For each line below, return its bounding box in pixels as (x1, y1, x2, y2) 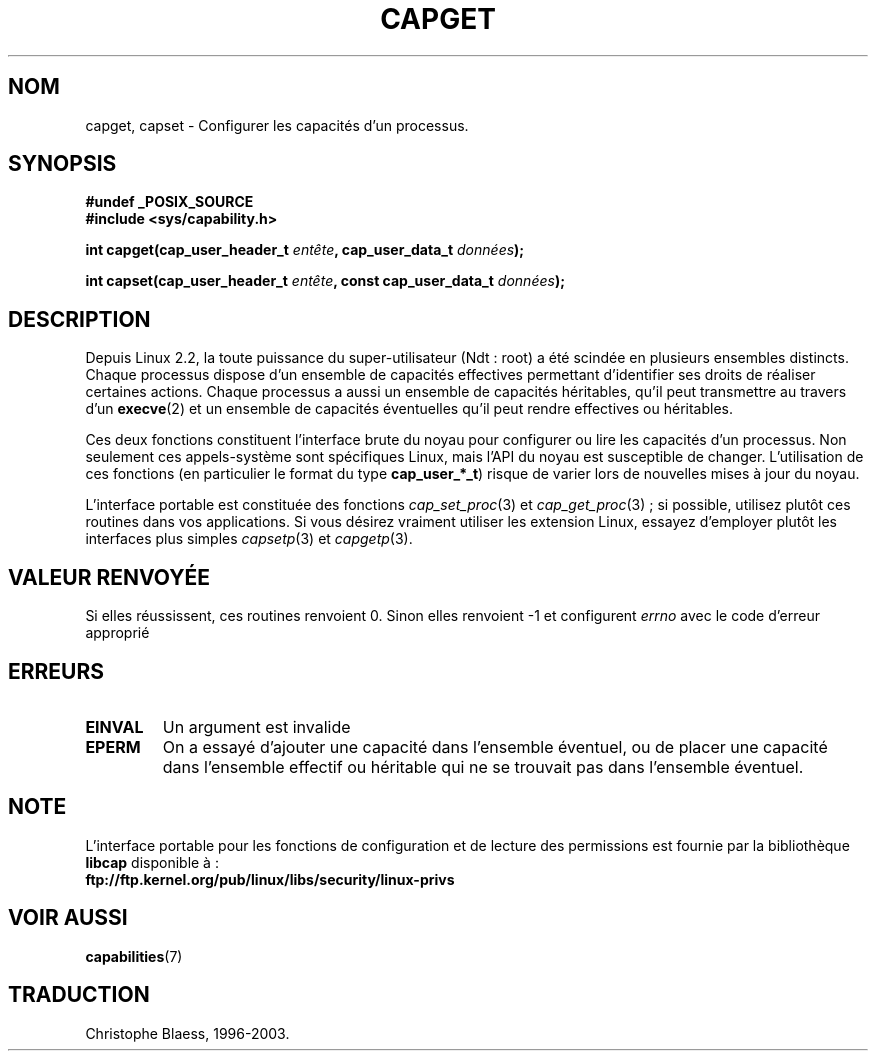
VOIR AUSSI (8, 905, 128, 931)
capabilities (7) (85, 947, 183, 965)
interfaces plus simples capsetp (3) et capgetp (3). (85, 530, 413, 548)
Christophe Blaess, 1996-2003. (85, 1024, 290, 1042)
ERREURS (8, 658, 105, 684)
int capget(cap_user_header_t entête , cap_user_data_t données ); (85, 241, 525, 259)
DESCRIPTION (8, 306, 151, 332)
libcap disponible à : (85, 853, 219, 871)
